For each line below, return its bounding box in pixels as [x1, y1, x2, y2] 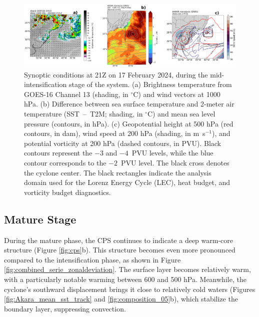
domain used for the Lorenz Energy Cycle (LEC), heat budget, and [24, 177, 230, 187]
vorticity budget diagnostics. [24, 186, 111, 197]
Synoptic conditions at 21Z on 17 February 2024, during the [24, 69, 208, 79]
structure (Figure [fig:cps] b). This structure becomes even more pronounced [4, 244, 235, 255]
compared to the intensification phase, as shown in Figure [4, 254, 181, 264]
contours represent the [24, 147, 92, 158]
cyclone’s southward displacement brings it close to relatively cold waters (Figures [4, 283, 255, 294]
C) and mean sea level [147, 108, 215, 119]
